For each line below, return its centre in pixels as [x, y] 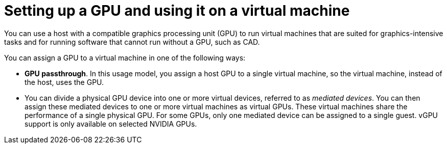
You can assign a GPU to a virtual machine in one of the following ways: [125, 57]
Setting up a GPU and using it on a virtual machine [177, 11]
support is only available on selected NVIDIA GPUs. [111, 124]
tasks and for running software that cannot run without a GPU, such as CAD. [132, 42]
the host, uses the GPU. [64, 82]
